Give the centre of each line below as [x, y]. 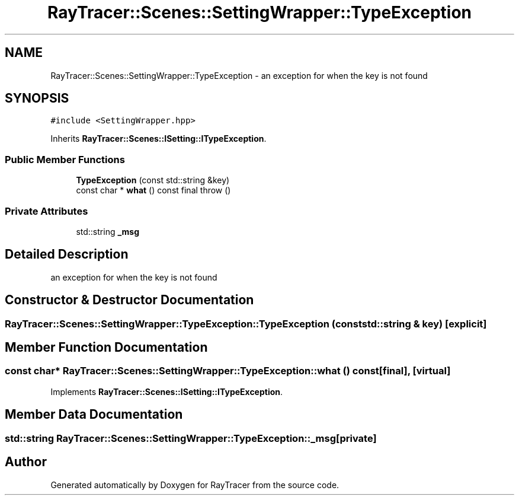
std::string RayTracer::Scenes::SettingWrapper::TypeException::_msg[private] [191, 438]
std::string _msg [108, 231]
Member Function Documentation [106, 348]
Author [26, 462]
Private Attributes [47, 211]
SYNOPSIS [37, 98]
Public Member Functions [65, 159]
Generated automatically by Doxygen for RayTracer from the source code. [195, 485]
